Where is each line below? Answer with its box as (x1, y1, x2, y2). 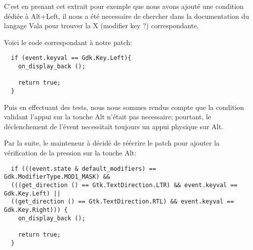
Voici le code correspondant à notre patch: (4, 37, 132, 47)
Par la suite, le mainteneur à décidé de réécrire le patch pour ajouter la (4, 138, 220, 148)
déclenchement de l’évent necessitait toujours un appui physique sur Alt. (4, 121, 223, 131)
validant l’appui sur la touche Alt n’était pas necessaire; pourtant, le (4, 111, 211, 122)
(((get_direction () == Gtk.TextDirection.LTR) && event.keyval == (11, 181, 238, 189)
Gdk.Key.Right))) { (4, 206, 68, 213)
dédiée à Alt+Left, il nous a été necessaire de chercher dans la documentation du (4, 10, 250, 21)
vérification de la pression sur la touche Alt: (4, 148, 136, 158)
